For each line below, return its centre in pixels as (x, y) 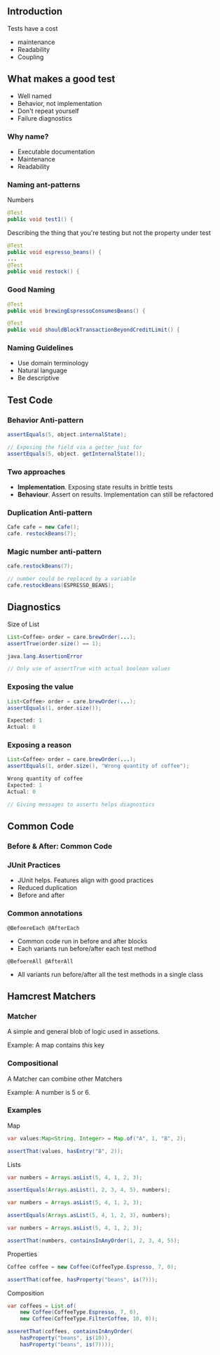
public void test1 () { (40, 220)
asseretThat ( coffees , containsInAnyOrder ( (70, 1332)
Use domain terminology (53, 363)
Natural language (42, 370)
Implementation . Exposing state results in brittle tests (95, 487)
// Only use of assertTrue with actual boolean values (89, 669)
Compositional (33, 1063)
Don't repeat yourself (48, 111)
